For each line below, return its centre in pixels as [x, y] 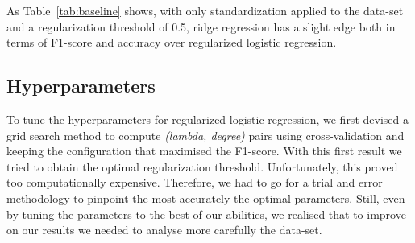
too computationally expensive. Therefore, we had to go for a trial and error [195, 182]
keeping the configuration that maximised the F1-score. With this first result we [204, 151]
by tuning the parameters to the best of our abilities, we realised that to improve [206, 214]
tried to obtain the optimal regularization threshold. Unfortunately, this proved [202, 166]
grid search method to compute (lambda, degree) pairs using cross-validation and [205, 135]
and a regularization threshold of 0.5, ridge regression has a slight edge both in [201, 26]
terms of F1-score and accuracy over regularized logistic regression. [172, 42]
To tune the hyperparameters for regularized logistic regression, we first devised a [207, 119]
